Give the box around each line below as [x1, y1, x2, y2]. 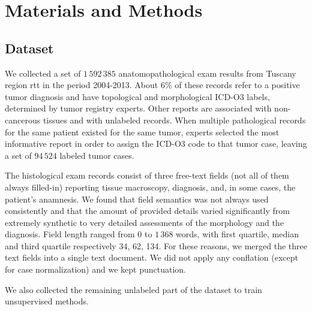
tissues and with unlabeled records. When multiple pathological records [43, 113, 306, 126]
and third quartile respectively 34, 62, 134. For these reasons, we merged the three [5, 239, 307, 252]
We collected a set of [5, 67, 81, 79]
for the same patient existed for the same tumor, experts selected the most [5, 125, 280, 138]
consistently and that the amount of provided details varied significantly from [5, 204, 290, 217]
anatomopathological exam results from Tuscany [118, 67, 296, 79]
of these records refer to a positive [175, 78, 300, 91]
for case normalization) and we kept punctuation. [5, 263, 186, 276]
